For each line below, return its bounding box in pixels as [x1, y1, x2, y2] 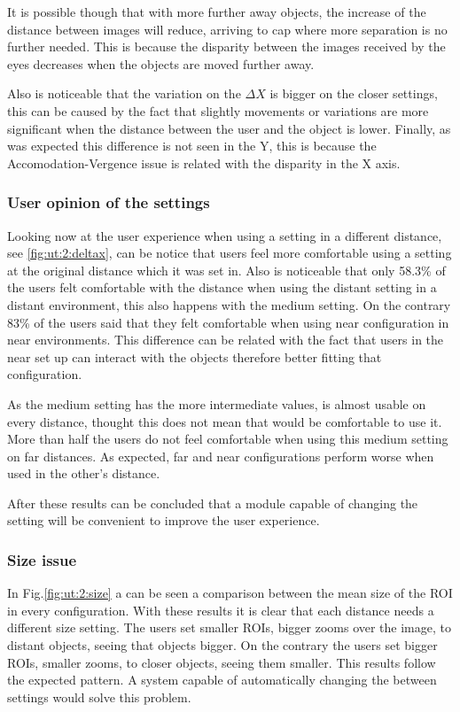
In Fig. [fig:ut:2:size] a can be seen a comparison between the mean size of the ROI [7, 584, 453, 602]
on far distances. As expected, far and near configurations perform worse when [7, 446, 434, 465]
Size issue [7, 548, 77, 570]
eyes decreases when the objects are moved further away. [7, 54, 315, 73]
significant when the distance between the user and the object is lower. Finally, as [7, 119, 451, 137]
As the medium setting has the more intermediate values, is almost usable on [7, 394, 426, 413]
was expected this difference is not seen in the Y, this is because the [7, 136, 377, 155]
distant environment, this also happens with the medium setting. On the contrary [7, 295, 451, 313]
